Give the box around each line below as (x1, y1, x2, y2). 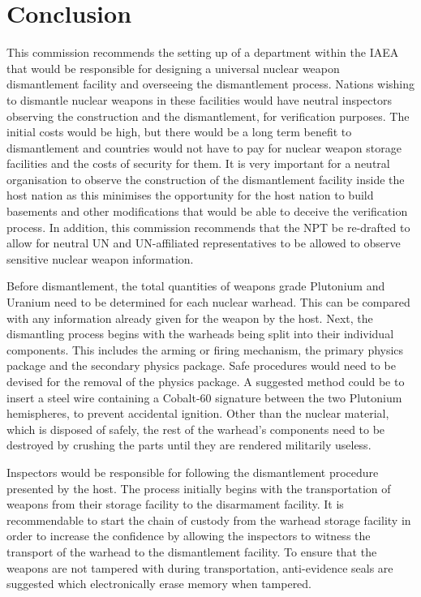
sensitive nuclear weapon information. (6, 250, 194, 267)
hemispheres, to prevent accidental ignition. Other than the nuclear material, (6, 405, 389, 422)
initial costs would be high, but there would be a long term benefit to (6, 123, 352, 140)
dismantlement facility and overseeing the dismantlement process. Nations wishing (6, 75, 415, 92)
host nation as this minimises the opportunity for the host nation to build (6, 187, 374, 204)
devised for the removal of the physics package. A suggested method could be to (6, 373, 405, 389)
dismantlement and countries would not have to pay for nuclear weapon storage (6, 139, 402, 156)
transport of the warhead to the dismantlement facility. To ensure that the (6, 543, 377, 560)
